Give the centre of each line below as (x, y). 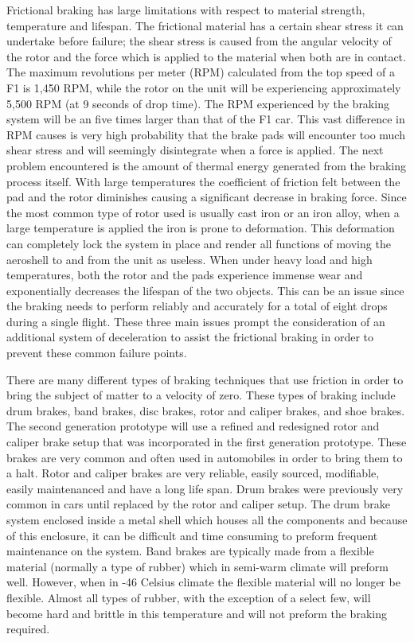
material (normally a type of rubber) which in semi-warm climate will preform (197, 566)
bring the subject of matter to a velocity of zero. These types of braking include (201, 395)
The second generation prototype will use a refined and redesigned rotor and (193, 426)
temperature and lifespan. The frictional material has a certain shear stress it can (205, 25)
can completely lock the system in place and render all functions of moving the (199, 243)
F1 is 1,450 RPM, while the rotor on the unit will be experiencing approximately (204, 87)
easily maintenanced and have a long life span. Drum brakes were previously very (205, 488)
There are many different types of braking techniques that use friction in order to (205, 379)
